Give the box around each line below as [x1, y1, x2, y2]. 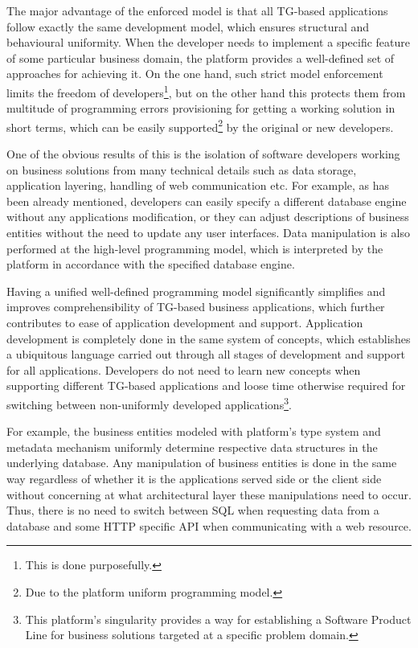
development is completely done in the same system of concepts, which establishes [6, 330, 411, 347]
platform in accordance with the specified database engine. [6, 256, 295, 273]
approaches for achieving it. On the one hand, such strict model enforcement [6, 65, 383, 82]
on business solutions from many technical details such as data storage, [6, 161, 357, 178]
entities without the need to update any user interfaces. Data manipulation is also [6, 224, 410, 241]
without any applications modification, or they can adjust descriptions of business [6, 208, 409, 225]
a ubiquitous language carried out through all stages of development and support [6, 346, 405, 363]
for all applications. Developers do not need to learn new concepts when [6, 361, 361, 378]
